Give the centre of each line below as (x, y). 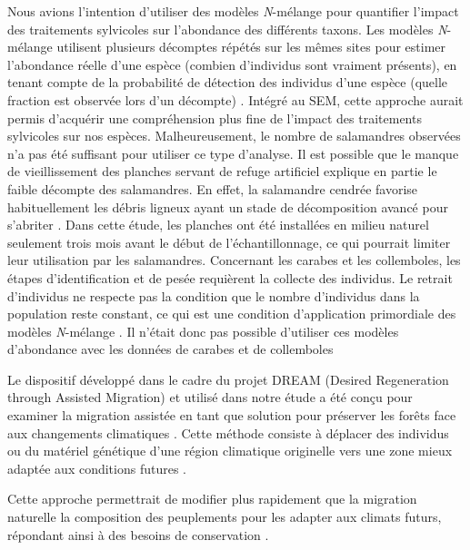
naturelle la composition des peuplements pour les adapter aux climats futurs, (225, 517)
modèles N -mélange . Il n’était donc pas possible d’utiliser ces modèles (203, 331)
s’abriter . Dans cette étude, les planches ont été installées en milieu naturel (218, 225)
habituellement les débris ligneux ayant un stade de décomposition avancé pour (228, 206)
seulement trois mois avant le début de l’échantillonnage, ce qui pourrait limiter (229, 242)
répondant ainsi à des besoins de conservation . (138, 534)
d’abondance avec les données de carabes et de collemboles (170, 349)
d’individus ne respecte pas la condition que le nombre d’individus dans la (214, 295)
